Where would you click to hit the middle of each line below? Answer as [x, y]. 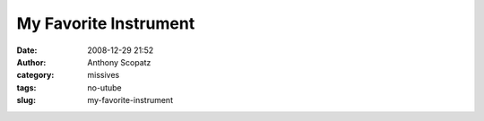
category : [35, 75]
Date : [27, 50]
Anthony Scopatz [119, 62]
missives [104, 75]
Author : [31, 62]
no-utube [104, 87]
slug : [26, 100]
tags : [26, 87]
